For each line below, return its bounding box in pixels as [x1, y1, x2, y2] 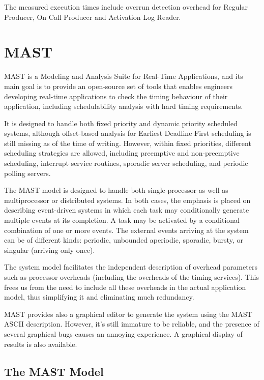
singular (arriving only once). [4, 244, 95, 255]
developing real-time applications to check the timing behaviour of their [4, 91, 228, 101]
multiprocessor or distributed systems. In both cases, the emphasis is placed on [4, 194, 251, 205]
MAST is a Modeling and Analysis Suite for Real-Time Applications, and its [4, 71, 243, 81]
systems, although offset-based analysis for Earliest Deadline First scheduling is [4, 128, 251, 138]
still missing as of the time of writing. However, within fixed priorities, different [4, 137, 251, 148]
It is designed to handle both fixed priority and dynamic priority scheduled [4, 118, 238, 128]
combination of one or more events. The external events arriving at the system [4, 224, 249, 235]
